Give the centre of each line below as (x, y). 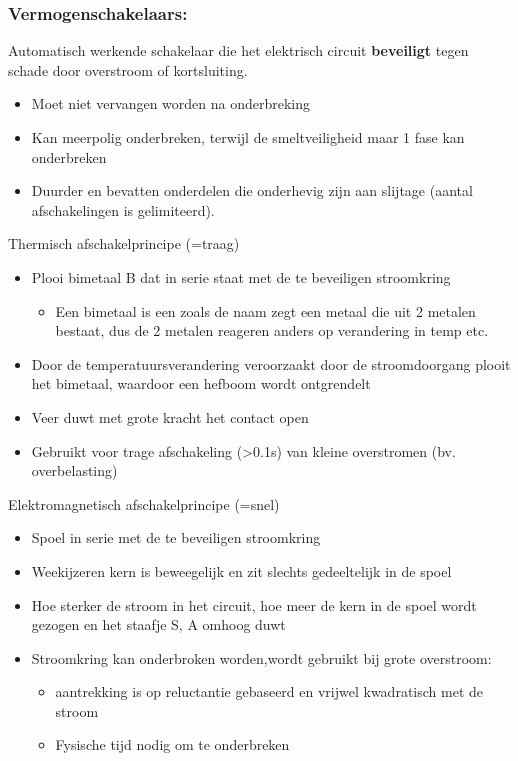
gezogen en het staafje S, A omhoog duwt (158, 624)
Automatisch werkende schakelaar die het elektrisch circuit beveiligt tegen (238, 50)
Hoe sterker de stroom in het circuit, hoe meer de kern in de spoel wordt (254, 604)
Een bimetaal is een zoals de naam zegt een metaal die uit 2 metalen (265, 310)
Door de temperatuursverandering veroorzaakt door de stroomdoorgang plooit (271, 363)
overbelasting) (74, 470)
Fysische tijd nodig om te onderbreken (172, 744)
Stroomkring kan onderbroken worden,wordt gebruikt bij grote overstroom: (261, 657)
